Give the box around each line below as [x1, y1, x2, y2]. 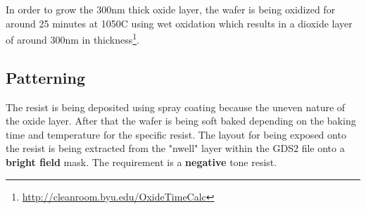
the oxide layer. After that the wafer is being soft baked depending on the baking [6, 113, 356, 128]
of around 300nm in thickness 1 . [6, 30, 140, 46]
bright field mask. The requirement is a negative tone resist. [6, 155, 277, 170]
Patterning [6, 66, 85, 88]
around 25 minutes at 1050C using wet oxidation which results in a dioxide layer [6, 15, 353, 30]
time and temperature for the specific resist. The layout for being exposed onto [6, 127, 346, 141]
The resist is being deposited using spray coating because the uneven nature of [6, 99, 346, 114]
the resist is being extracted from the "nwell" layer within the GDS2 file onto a [6, 141, 345, 156]
